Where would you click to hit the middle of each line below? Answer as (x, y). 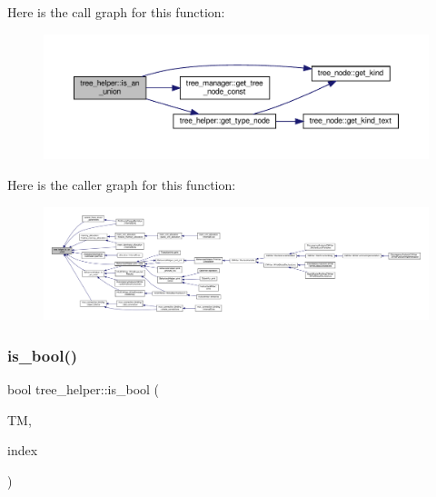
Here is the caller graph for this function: (122, 185)
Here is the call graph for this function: (116, 12)
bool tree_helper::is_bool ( (84, 389)
